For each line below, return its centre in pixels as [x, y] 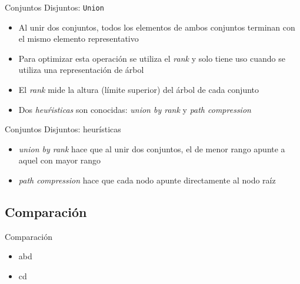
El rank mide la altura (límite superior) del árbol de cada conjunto [139, 90]
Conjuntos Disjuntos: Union [54, 7]
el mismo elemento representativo [79, 39]
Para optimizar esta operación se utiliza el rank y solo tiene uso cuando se [152, 58]
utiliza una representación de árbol [81, 70]
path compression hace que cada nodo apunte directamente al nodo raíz [147, 180]
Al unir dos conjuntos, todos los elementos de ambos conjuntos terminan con [157, 27]
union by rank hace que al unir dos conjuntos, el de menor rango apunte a [152, 148]
